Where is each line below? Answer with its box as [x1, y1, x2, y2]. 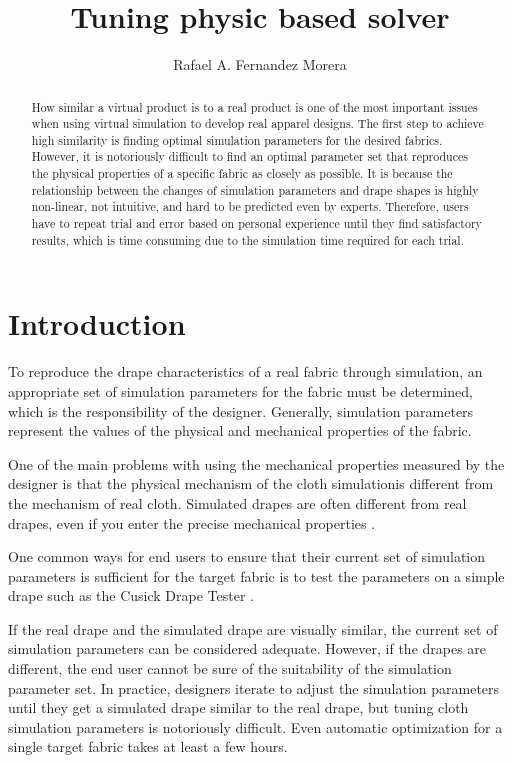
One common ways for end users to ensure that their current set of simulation [8, 546, 486, 567]
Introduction [8, 303, 186, 344]
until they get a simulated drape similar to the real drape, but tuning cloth [8, 697, 469, 718]
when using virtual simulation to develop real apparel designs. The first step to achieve [31, 115, 484, 132]
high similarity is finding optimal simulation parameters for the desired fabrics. [31, 131, 443, 148]
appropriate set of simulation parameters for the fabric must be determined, [8, 380, 473, 401]
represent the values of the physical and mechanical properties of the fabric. [8, 420, 472, 441]
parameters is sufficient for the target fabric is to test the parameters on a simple [8, 565, 505, 586]
